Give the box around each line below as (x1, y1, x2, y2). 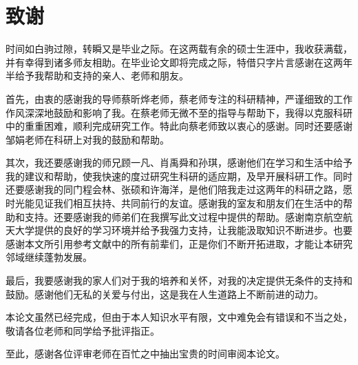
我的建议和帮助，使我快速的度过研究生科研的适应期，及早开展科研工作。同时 (6, 168, 352, 183)
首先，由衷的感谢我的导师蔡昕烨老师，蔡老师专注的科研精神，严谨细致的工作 (6, 91, 352, 106)
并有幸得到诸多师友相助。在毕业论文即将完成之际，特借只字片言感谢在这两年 (6, 55, 352, 69)
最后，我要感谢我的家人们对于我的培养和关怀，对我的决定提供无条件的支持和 (6, 273, 352, 288)
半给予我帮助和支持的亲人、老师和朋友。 (6, 68, 189, 83)
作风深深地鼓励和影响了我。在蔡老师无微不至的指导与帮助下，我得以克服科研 (6, 105, 352, 119)
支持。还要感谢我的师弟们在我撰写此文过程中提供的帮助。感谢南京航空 (24, 209, 343, 224)
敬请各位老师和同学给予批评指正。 (6, 323, 160, 337)
